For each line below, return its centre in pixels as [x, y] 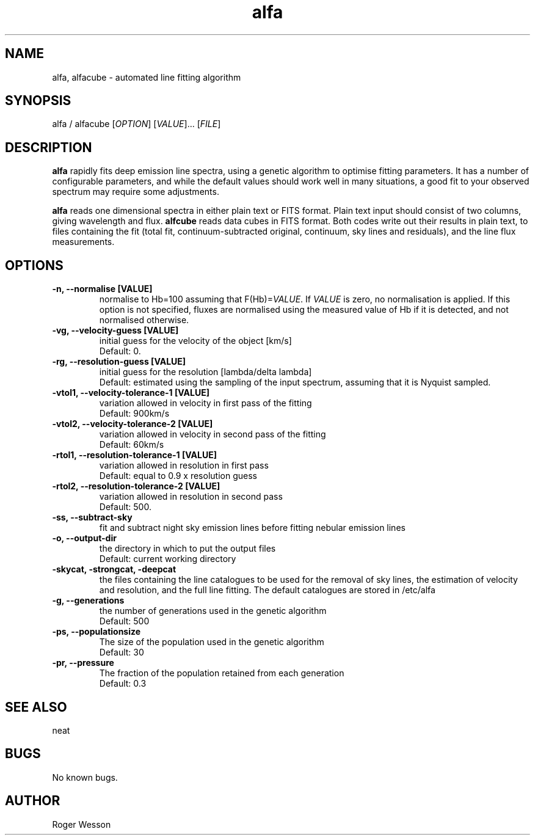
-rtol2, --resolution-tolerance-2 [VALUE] [136, 486]
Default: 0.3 [123, 684]
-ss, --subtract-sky [92, 517]
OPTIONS [34, 265]
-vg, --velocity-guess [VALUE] [115, 331]
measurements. [83, 242]
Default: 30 [122, 652]
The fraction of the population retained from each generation [222, 673]
